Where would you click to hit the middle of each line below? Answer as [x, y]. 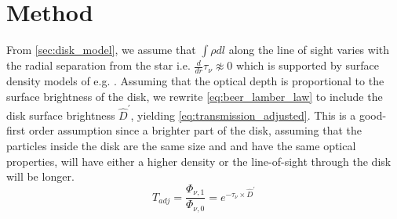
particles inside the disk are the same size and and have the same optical [181, 146]
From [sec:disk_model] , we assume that [101, 50]
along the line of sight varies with [309, 50]
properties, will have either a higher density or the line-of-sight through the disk [199, 161]
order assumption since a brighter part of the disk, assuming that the [195, 130]
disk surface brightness [61, 115]
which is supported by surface [308, 65]
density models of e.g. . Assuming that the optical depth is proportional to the [195, 80]
